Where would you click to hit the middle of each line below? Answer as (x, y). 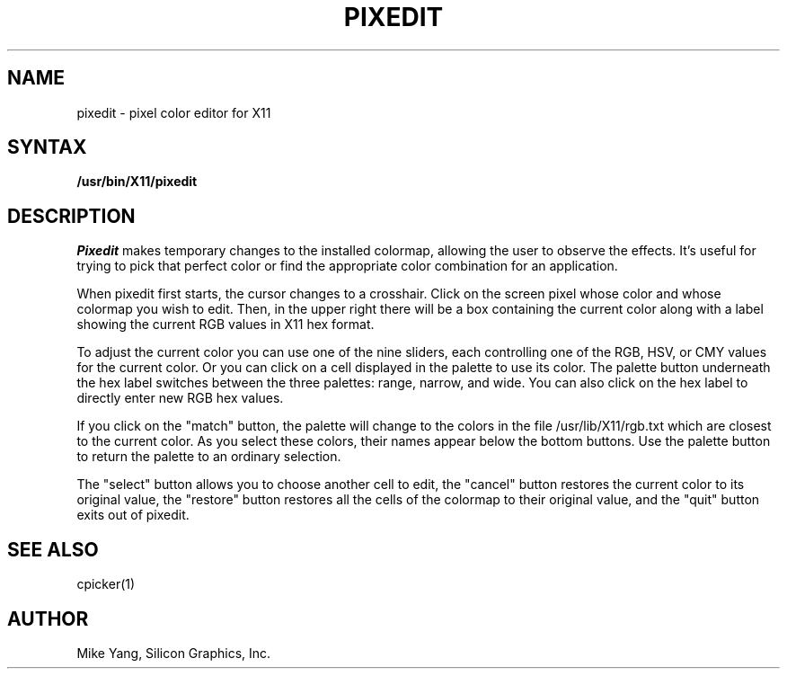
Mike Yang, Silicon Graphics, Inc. (174, 653)
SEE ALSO (53, 549)
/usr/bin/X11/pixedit (137, 182)
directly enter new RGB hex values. (180, 398)
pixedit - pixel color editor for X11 (174, 112)
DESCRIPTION (71, 216)
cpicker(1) (106, 584)
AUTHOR (48, 618)
